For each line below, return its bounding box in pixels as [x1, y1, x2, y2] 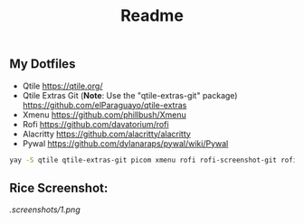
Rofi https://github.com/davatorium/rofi [22, 118, 169, 129]
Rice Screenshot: [9, 180, 109, 195]
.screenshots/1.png [9, 204, 81, 215]
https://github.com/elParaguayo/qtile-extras [22, 99, 187, 110]
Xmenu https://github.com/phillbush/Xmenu [22, 109, 187, 120]
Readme [120, 5, 184, 26]
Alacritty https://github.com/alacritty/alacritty [22, 128, 192, 139]
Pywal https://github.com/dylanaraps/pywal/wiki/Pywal [22, 137, 229, 149]
